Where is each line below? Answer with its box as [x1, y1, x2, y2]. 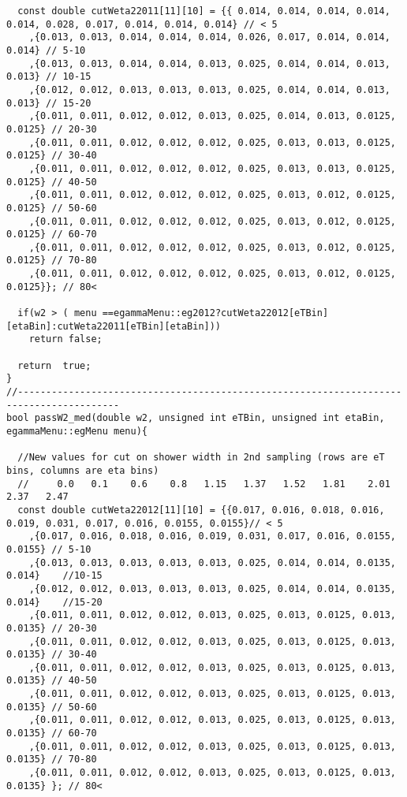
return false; [28, 333, 103, 345]
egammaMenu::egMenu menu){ [6, 426, 147, 437]
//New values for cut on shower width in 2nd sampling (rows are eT [17, 452, 385, 464]
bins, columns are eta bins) [6, 464, 159, 476]
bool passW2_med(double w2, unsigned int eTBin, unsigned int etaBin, [6, 412, 385, 424]
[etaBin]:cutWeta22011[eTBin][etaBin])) [6, 320, 222, 332]
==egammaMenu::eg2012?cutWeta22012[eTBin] [102, 307, 329, 319]
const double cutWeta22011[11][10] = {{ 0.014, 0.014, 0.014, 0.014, [17, 6, 390, 17]
